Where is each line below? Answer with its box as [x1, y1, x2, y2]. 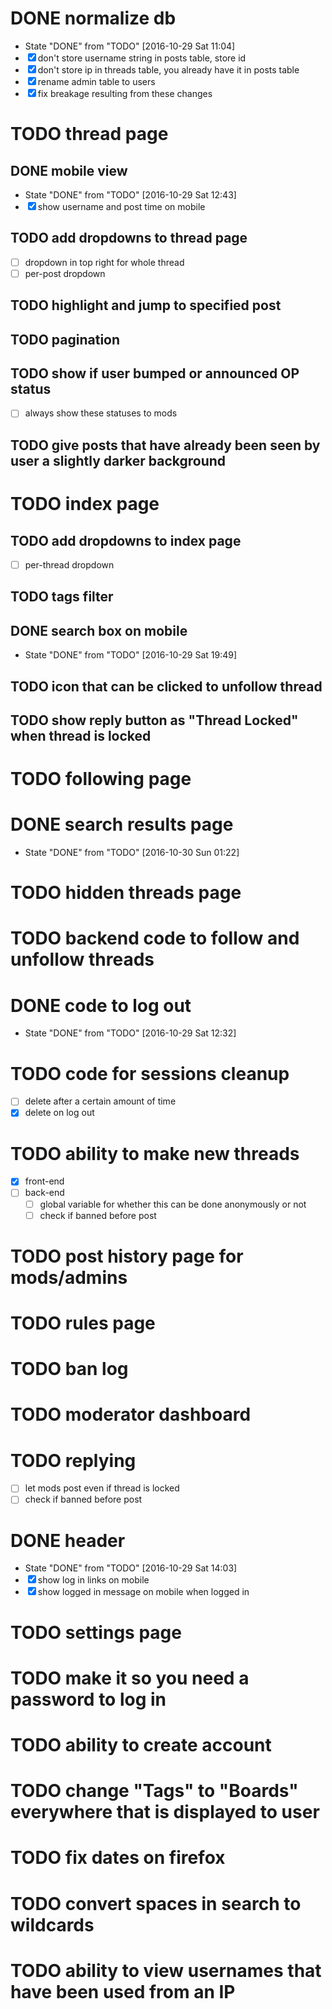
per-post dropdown [24, 267, 106, 279]
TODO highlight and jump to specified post [10, 297, 282, 314]
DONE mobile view [10, 162, 128, 179]
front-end [24, 1175, 65, 1187]
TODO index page [10, 493, 160, 516]
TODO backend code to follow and [10, 927, 300, 950]
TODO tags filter [10, 588, 114, 606]
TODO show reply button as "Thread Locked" [10, 712, 299, 729]
